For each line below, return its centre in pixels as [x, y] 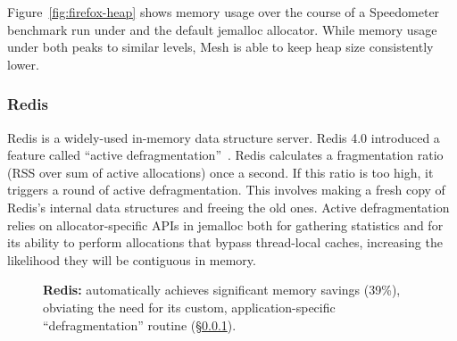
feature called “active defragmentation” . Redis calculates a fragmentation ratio [225, 155]
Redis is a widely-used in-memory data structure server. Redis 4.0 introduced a [224, 137]
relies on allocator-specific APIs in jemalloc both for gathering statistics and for [225, 225]
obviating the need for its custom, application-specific [189, 307]
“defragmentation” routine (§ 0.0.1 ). [140, 324]
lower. [23, 64]
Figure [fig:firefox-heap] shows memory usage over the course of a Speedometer [224, 12]
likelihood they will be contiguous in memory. [132, 259]
